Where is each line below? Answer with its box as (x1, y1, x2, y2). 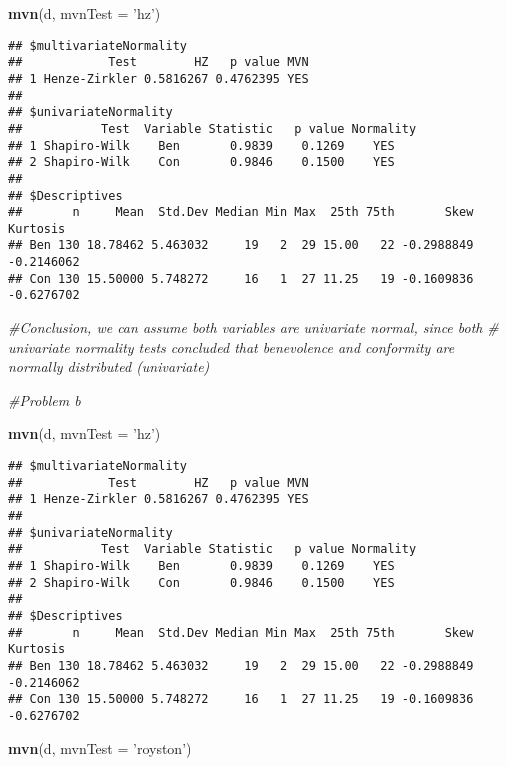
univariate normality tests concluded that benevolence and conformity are (8, 336, 455, 357)
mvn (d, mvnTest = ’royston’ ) (8, 737, 192, 758)
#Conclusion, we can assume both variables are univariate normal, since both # (8, 317, 499, 338)
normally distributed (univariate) (8, 356, 210, 377)
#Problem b (8, 389, 81, 410)
